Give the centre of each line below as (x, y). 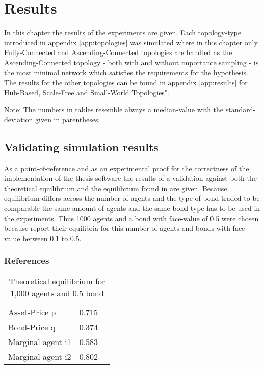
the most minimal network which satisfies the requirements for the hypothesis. (126, 72)
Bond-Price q (32, 327)
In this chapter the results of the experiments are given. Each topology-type (123, 32)
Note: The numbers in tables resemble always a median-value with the (114, 109)
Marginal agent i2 (40, 356)
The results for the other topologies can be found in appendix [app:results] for (126, 82)
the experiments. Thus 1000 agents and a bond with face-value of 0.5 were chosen (131, 218)
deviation (19, 119)
